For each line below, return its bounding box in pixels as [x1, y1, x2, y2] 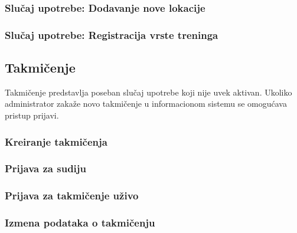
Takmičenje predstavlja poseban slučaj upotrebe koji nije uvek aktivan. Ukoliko [5, 86, 292, 98]
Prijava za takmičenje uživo [5, 188, 139, 203]
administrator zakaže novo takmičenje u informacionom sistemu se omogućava [5, 97, 287, 110]
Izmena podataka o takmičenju [5, 215, 155, 230]
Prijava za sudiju [5, 161, 87, 176]
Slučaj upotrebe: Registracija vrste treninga [5, 27, 218, 42]
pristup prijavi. [5, 109, 59, 122]
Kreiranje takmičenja [5, 134, 107, 149]
